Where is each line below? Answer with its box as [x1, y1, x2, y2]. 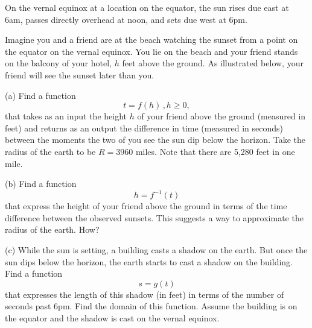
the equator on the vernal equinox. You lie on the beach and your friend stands [5, 45, 298, 57]
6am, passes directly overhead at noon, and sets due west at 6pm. [5, 13, 247, 25]
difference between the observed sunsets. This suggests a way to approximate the [5, 211, 304, 224]
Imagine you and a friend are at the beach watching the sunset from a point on [5, 33, 298, 46]
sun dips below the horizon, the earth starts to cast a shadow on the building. [5, 255, 293, 268]
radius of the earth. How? [5, 223, 100, 236]
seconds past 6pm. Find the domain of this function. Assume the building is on [5, 300, 298, 312]
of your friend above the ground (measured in [137, 110, 306, 122]
